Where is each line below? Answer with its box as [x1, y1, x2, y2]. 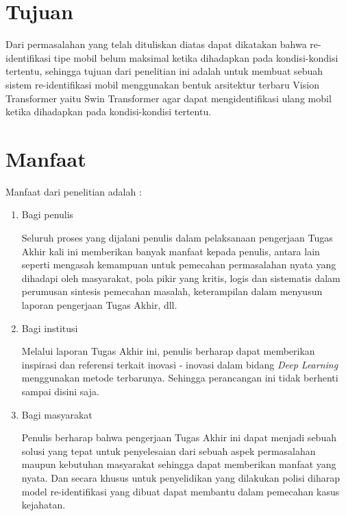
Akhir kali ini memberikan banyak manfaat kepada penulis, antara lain [21, 244, 320, 258]
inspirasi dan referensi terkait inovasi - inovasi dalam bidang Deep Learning [21, 357, 338, 371]
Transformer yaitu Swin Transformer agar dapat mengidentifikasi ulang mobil [5, 91, 332, 105]
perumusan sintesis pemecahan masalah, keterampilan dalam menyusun [21, 284, 323, 298]
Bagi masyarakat [21, 407, 92, 421]
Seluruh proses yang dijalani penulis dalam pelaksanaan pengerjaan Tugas [21, 231, 333, 244]
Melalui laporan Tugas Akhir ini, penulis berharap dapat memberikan [21, 344, 315, 358]
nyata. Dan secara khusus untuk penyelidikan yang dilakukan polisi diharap [21, 470, 341, 484]
